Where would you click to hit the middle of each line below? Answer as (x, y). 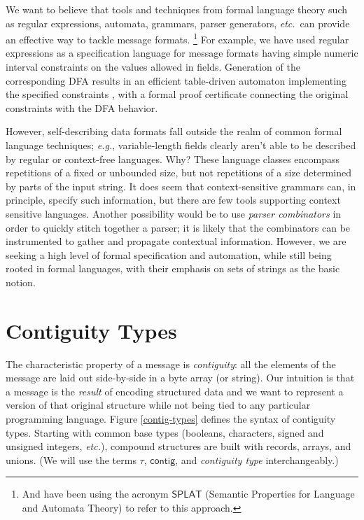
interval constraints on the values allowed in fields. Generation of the (153, 67)
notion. (21, 282)
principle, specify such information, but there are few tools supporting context (173, 200)
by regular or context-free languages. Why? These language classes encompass (173, 159)
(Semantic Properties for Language (280, 494)
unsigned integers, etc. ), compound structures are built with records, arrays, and (178, 446)
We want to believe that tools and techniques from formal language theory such (177, 9)
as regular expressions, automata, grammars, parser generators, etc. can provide (178, 23)
